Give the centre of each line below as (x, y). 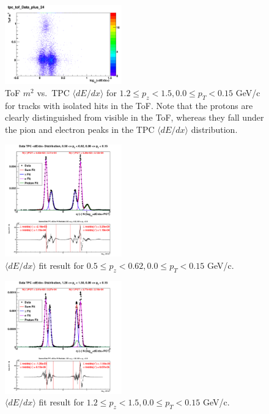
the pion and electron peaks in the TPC (80, 129)
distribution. (214, 129)
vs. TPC (53, 93)
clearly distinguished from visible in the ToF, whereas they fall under (134, 117)
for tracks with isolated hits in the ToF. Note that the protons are (129, 105)
